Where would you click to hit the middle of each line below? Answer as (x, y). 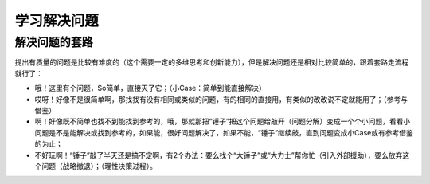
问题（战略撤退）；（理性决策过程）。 (99, 166)
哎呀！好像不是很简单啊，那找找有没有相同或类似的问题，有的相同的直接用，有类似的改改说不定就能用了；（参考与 (221, 99)
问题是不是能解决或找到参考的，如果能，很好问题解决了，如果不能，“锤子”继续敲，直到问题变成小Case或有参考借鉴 (224, 132)
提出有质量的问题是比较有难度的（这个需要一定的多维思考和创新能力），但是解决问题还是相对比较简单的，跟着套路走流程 (212, 62)
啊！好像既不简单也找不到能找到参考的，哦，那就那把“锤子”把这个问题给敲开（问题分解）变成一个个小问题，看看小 (223, 121)
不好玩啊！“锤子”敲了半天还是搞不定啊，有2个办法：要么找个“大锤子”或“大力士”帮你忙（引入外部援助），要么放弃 (219, 155)
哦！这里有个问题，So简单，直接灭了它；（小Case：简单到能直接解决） (150, 88)
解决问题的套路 (54, 42)
